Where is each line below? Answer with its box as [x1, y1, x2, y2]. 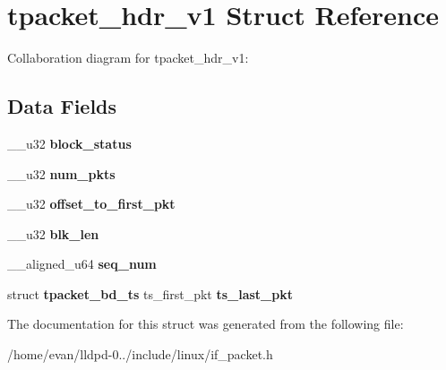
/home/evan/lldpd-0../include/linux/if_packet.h [7, 345, 273, 364]
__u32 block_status [7, 133, 132, 152]
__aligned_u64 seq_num [7, 254, 157, 273]
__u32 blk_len [7, 224, 99, 243]
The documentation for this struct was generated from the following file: [7, 314, 404, 333]
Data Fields [7, 92, 117, 120]
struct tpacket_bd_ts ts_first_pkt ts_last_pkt [7, 284, 293, 303]
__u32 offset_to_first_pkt [7, 194, 176, 213]
